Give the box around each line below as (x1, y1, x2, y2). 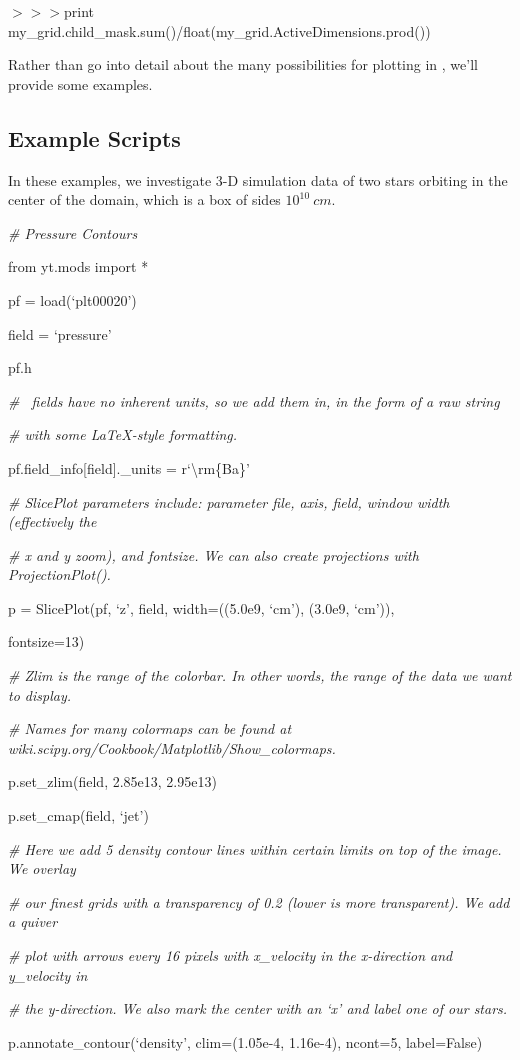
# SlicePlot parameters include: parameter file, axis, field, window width (8, 491, 450, 512)
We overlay (8, 858, 76, 879)
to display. (8, 684, 71, 705)
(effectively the (8, 511, 97, 532)
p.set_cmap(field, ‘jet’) (8, 805, 149, 826)
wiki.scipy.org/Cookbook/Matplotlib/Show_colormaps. (8, 737, 336, 758)
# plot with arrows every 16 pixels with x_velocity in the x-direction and (8, 945, 453, 966)
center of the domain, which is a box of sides (8, 189, 281, 210)
